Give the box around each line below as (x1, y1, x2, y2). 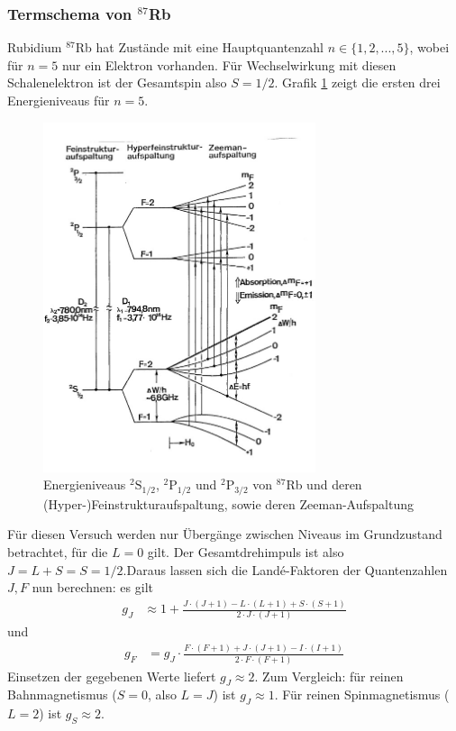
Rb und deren (286, 475, 362, 494)
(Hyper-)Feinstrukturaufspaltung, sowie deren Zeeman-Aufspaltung (43, 494, 414, 513)
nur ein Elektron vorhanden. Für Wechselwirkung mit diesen (61, 55, 397, 74)
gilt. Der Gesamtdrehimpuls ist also (147, 542, 344, 561)
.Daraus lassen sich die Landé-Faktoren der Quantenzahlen (123, 560, 448, 579)
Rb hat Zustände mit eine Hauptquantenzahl (75, 38, 324, 57)
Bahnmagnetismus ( (7, 685, 117, 704)
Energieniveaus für (7, 91, 110, 109)
